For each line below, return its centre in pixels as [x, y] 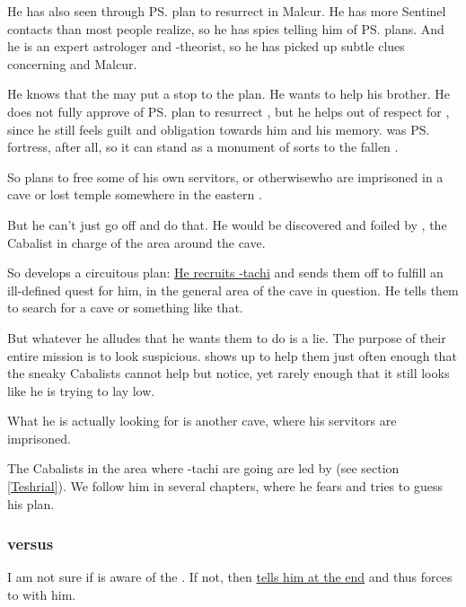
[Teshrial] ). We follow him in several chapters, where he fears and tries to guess [225, 486]
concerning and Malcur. [72, 63]
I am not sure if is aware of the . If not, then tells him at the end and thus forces [230, 577]
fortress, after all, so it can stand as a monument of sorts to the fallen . [203, 147]
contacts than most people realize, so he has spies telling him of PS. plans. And [226, 28]
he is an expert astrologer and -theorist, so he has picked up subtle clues [206, 46]
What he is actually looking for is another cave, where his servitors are [202, 421]
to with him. [42, 595]
